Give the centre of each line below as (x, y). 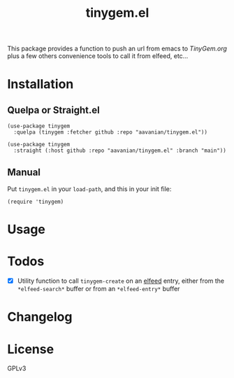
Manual (24, 172)
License (31, 349)
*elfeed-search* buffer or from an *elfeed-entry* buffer (98, 289)
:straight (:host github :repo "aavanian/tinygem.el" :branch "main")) (120, 151)
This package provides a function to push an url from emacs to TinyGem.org (117, 49)
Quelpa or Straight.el (53, 110)
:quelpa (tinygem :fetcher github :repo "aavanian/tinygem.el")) (111, 132)
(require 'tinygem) (36, 202)
